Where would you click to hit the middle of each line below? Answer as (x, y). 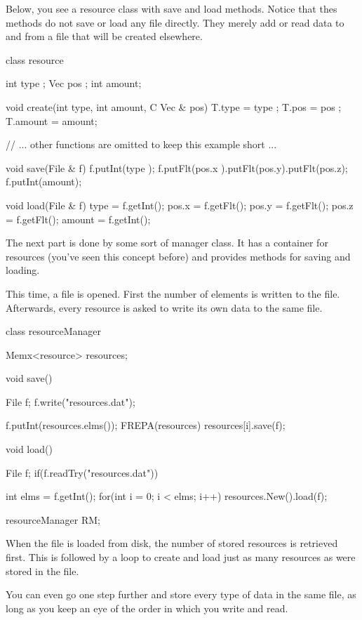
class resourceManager (54, 331)
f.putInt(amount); (44, 182)
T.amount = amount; (52, 120)
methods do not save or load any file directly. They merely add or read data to (175, 22)
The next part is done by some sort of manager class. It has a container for (167, 243)
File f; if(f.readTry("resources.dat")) (82, 472)
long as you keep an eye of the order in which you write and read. (147, 608)
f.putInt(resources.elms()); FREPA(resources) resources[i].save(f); (146, 425)
